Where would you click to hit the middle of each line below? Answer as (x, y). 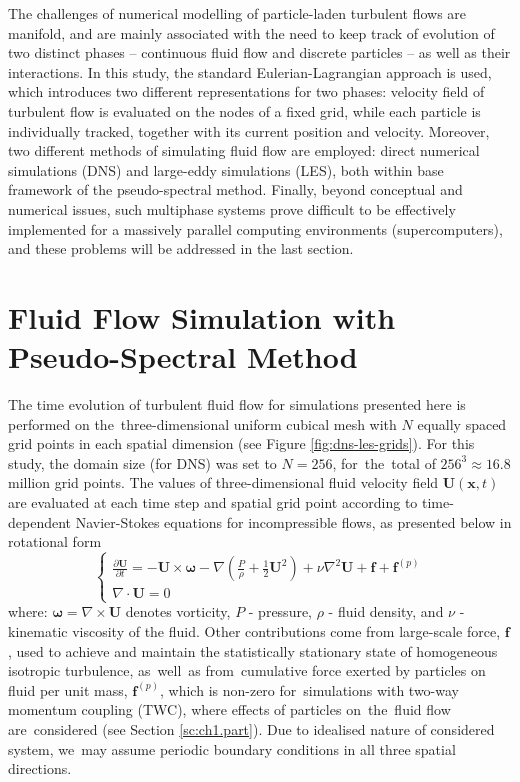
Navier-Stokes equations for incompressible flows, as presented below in (293, 521)
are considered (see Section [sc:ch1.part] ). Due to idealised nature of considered (251, 728)
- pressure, (280, 611)
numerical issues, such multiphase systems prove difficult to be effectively (232, 208)
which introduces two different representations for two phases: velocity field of (246, 91)
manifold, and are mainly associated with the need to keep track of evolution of (251, 32)
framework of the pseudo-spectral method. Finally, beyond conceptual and (235, 189)
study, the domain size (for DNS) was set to (142, 462)
